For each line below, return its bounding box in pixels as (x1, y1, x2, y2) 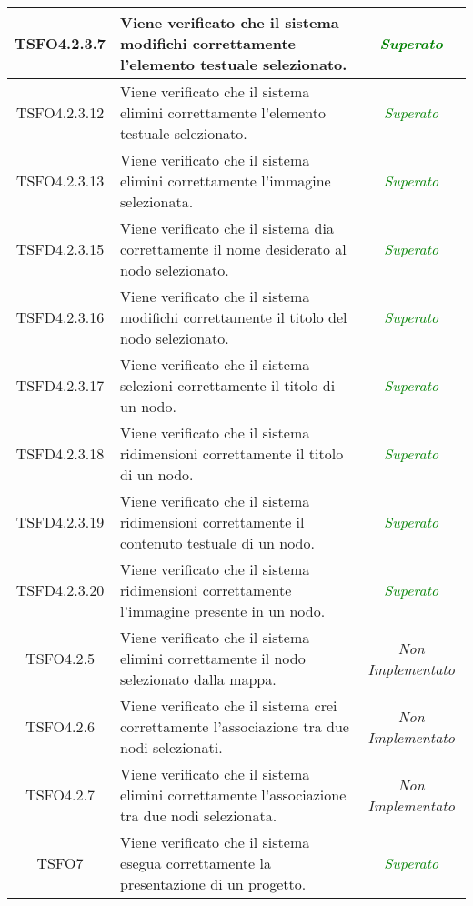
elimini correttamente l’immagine (120, 170, 331, 191)
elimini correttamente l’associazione (120, 784, 347, 805)
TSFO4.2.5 (25, 648, 95, 669)
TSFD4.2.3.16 (15, 307, 105, 327)
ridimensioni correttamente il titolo (120, 443, 344, 464)
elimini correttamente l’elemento (120, 102, 326, 123)
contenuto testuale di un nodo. (120, 532, 315, 553)
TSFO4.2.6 (25, 716, 95, 737)
